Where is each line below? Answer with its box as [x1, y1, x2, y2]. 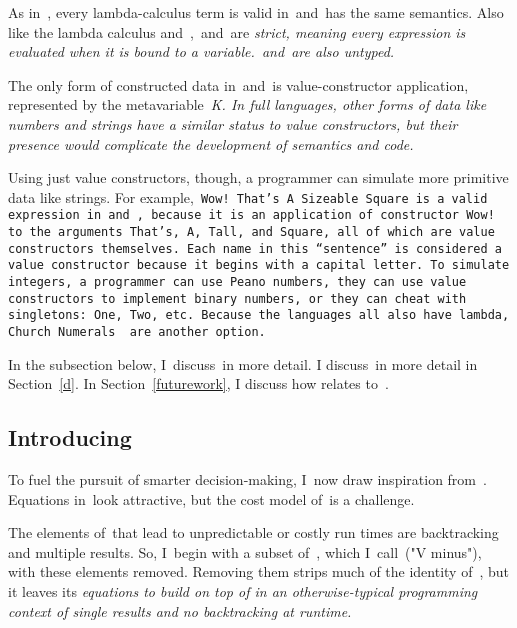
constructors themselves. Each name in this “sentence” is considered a [8, 241, 502, 256]
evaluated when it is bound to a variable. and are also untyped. [8, 41, 395, 62]
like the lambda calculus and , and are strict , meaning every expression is [8, 21, 466, 42]
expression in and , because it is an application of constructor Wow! [8, 208, 495, 223]
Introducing [8, 422, 132, 453]
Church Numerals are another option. [8, 325, 266, 339]
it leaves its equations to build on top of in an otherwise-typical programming [8, 581, 478, 602]
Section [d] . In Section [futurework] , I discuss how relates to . [8, 373, 389, 394]
